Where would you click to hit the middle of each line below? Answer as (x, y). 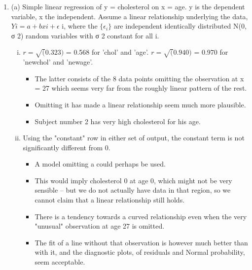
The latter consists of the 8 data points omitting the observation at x (139, 78)
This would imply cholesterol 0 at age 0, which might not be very (133, 180)
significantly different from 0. (67, 147)
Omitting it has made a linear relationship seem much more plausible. (140, 104)
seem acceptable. (60, 262)
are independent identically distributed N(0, (180, 26)
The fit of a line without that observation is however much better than (141, 242)
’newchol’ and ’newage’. (58, 62)
